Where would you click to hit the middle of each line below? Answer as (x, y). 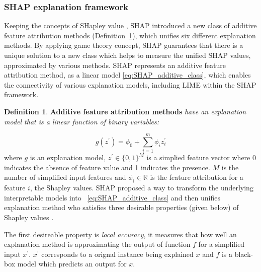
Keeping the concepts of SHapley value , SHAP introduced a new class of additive (130, 25)
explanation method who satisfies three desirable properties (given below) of (121, 207)
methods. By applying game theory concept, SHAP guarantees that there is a (124, 45)
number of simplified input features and (65, 177)
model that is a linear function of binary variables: (81, 121)
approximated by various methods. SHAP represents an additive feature (115, 65)
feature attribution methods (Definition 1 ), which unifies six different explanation (130, 35)
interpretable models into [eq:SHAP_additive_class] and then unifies (112, 197)
